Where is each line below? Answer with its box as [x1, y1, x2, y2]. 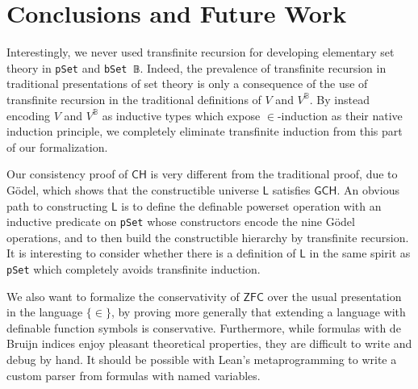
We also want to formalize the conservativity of [6, 287, 240, 304]
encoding [6, 107, 51, 123]
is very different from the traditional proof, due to [150, 165, 398, 182]
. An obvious [336, 181, 399, 198]
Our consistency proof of [6, 165, 128, 182]
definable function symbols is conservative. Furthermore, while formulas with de [6, 319, 401, 336]
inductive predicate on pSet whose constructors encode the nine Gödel [6, 213, 355, 230]
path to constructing [6, 197, 108, 214]
